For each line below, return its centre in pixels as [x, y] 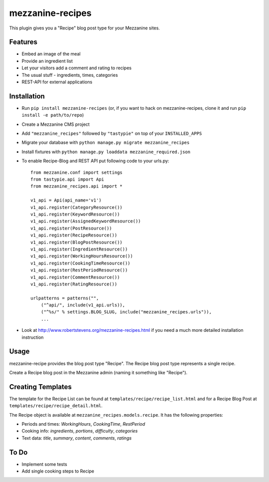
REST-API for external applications [57, 82]
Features [23, 42]
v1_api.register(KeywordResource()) [75, 214]
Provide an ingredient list [47, 61]
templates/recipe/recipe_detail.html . [56, 406]
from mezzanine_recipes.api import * [77, 186]
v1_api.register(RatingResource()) [74, 284]
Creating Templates [41, 387]
